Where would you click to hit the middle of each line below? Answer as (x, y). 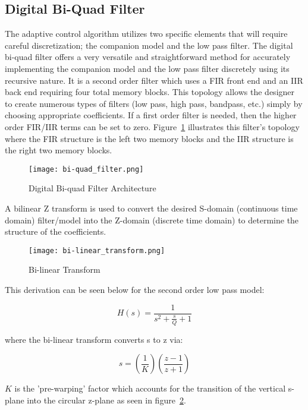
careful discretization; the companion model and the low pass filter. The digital (149, 45)
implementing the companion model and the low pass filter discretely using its (147, 68)
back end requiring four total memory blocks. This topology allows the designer (150, 92)
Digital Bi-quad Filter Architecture (92, 188)
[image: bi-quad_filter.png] (86, 169)
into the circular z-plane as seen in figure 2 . (106, 400)
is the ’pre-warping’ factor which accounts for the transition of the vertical (150, 388)
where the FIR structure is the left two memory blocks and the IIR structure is (149, 138)
